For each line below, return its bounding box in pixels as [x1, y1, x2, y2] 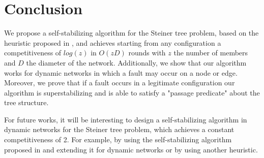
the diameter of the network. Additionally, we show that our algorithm [26, 57, 247, 68]
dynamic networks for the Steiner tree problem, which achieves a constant [4, 124, 234, 135]
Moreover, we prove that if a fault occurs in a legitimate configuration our [4, 77, 235, 88]
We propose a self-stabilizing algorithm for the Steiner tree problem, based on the [4, 27, 259, 38]
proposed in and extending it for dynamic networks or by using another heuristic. [4, 144, 258, 154]
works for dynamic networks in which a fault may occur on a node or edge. [4, 67, 238, 78]
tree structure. [4, 97, 49, 108]
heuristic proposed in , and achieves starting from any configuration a [4, 37, 221, 48]
